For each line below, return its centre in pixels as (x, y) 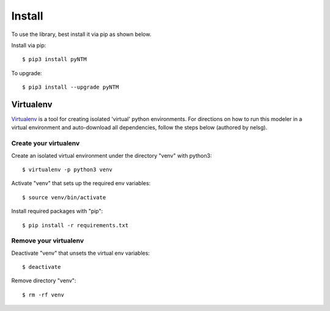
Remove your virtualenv (48, 241)
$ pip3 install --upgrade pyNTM (71, 87)
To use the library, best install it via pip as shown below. (81, 34)
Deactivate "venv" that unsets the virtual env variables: (80, 253)
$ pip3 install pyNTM (54, 59)
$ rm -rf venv (43, 295)
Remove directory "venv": (44, 280)
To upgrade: (27, 73)
